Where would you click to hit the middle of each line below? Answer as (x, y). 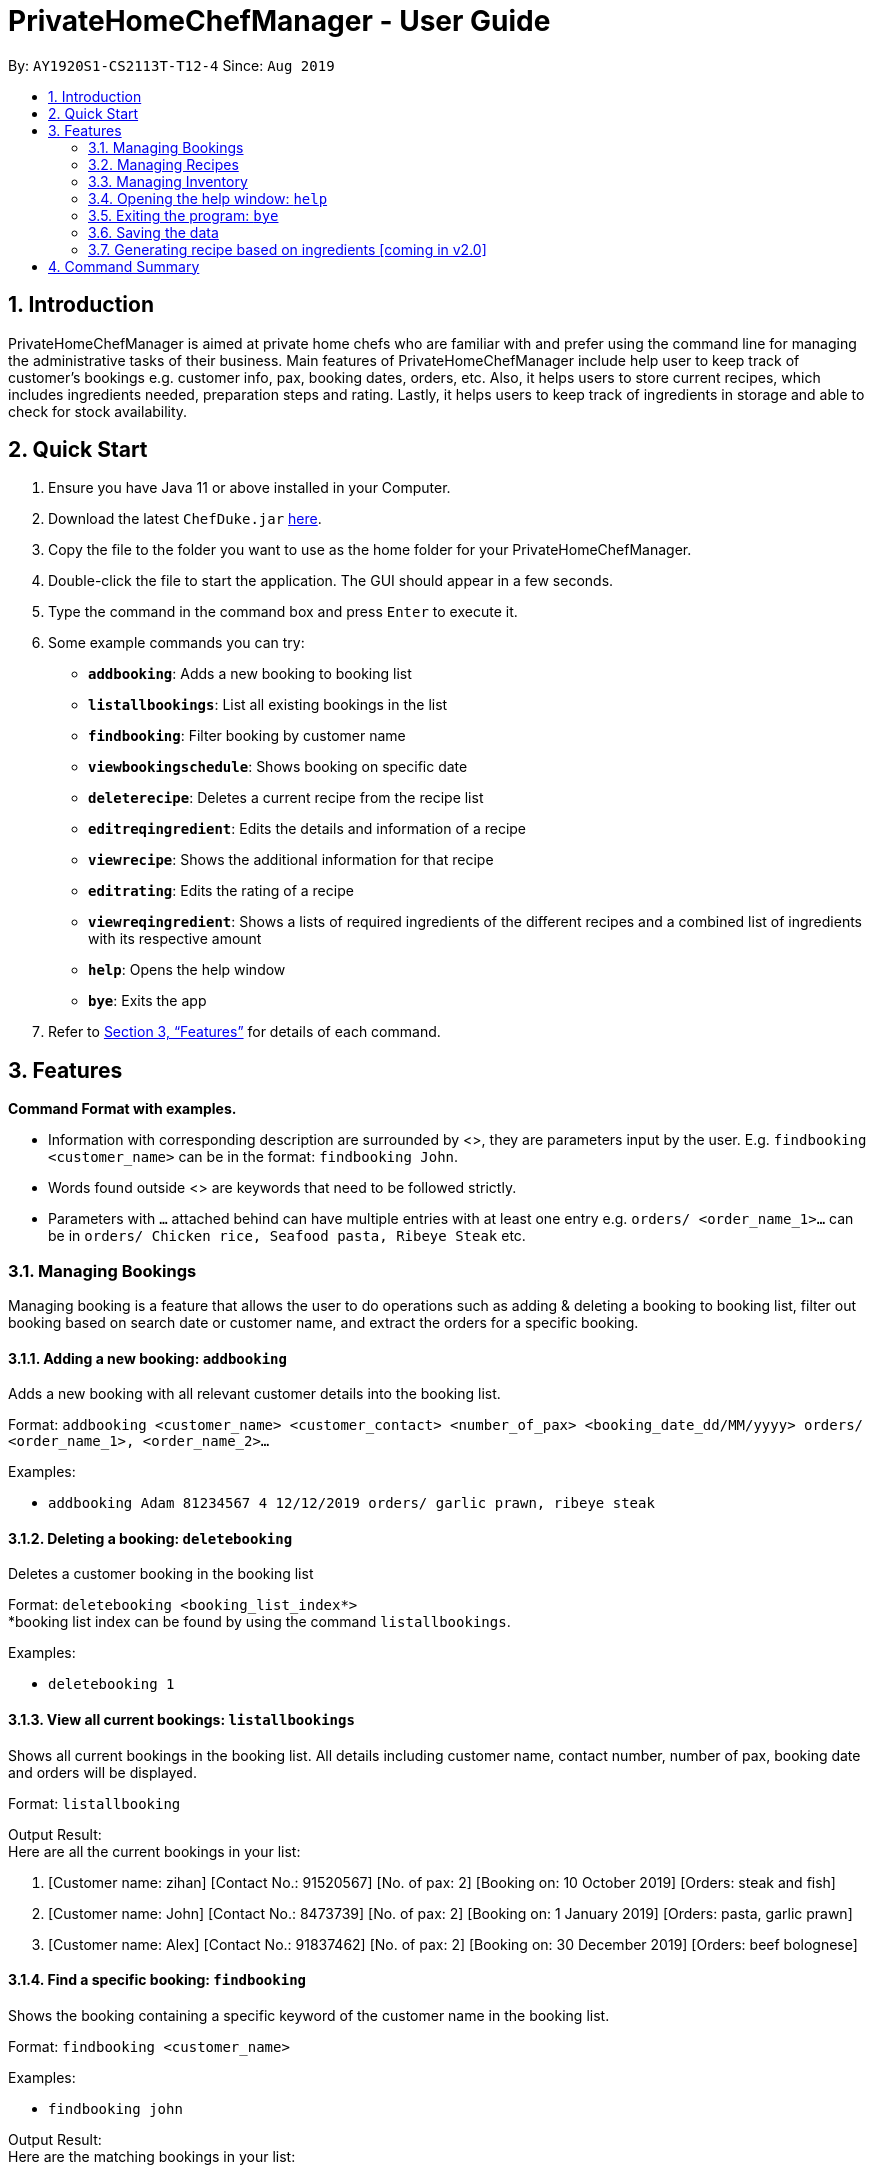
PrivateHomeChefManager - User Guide (279, 21)
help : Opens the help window (187, 970)
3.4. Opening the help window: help (208, 198)
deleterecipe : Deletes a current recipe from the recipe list (286, 798)
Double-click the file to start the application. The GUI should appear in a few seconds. (331, 581)
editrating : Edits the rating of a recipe (221, 891)
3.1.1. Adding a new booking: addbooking (147, 1358)
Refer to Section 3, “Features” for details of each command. (244, 1032)
